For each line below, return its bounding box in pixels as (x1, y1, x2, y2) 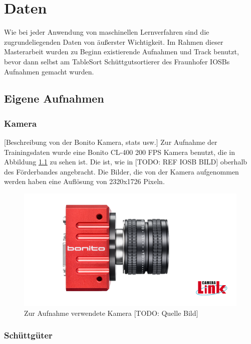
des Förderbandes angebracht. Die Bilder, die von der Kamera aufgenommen (4, 166, 239, 177)
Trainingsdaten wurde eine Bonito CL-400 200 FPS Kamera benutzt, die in (4, 146, 235, 157)
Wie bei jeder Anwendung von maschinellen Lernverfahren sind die (4, 27, 209, 37)
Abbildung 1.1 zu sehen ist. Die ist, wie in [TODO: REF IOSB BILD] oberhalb (4, 156, 247, 167)
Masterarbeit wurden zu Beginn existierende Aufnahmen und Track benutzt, (4, 46, 239, 57)
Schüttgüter (4, 329, 53, 341)
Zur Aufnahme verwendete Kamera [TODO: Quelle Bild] (24, 307, 198, 318)
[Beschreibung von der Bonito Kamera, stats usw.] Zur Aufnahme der (4, 137, 217, 147)
